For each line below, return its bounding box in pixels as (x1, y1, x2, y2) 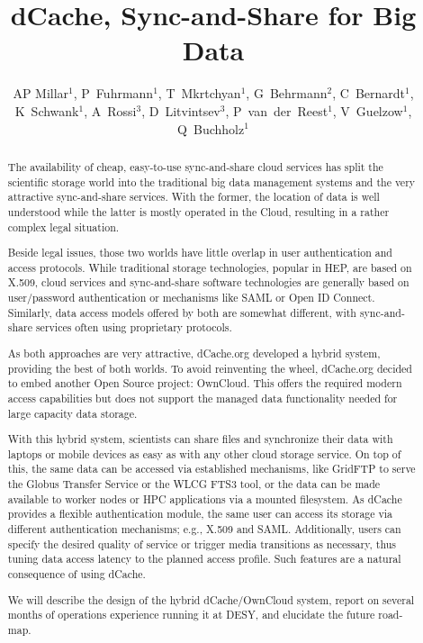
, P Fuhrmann (73, 84, 154, 103)
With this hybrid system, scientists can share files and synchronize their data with (7, 431, 393, 447)
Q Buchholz (177, 119, 245, 138)
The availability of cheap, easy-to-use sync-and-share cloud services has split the (7, 158, 383, 174)
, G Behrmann (246, 84, 328, 103)
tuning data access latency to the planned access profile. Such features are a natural (7, 551, 401, 566)
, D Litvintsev (141, 101, 220, 120)
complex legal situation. (7, 219, 120, 234)
